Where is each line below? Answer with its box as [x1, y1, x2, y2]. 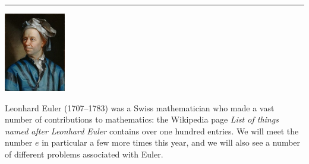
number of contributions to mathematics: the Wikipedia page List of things [5, 113, 279, 126]
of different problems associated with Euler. [5, 148, 163, 160]
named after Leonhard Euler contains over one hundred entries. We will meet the [5, 124, 299, 137]
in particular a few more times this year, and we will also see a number [42, 136, 301, 149]
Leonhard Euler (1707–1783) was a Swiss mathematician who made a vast [5, 101, 275, 114]
